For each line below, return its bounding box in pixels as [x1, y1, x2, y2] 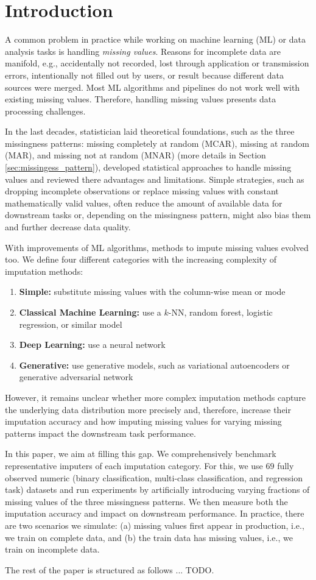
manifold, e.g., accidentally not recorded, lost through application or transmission [5, 57, 309, 69]
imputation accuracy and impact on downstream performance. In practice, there [5, 507, 304, 520]
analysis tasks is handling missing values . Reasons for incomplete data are [5, 44, 281, 57]
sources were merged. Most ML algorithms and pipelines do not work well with [5, 80, 300, 93]
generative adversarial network [19, 370, 133, 383]
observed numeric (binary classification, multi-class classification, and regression [5, 471, 303, 484]
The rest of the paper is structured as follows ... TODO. [5, 563, 214, 576]
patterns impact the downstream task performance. [5, 426, 196, 439]
